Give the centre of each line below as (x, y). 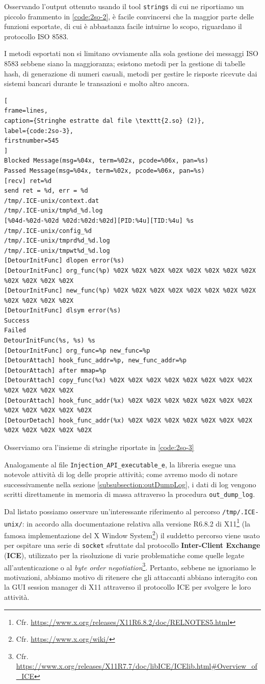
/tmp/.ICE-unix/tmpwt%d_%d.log (57, 251)
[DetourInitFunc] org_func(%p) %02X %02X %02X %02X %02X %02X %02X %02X (130, 270)
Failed (15, 331)
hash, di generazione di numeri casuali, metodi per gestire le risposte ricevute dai (131, 73)
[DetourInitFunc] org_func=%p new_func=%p (77, 350)
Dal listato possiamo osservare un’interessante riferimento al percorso (112, 511)
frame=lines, (26, 111)
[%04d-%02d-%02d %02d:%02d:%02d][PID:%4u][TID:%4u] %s (99, 220)
